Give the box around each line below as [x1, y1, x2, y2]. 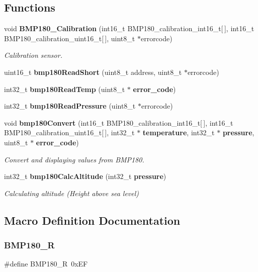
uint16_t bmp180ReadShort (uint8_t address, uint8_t [4, 66, 182, 77]
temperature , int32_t [142, 127, 215, 138]
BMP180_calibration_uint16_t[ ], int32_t [4, 127, 135, 138]
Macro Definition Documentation [4, 212, 181, 228]
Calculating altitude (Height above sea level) [4, 188, 139, 198]
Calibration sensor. [4, 50, 62, 60]
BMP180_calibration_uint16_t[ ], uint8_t [4, 33, 135, 43]
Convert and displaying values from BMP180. [4, 154, 144, 164]
